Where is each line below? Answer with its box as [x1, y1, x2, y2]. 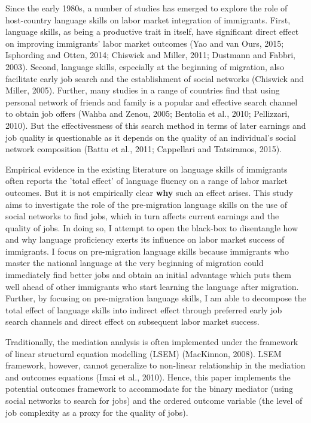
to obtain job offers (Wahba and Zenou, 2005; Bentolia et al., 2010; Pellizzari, [5, 107, 290, 120]
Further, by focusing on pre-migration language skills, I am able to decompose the [5, 292, 306, 304]
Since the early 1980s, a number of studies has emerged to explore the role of [5, 2, 288, 14]
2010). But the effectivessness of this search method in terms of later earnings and [5, 119, 306, 131]
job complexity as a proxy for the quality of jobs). [5, 406, 188, 418]
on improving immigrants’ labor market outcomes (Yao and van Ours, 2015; [5, 37, 284, 49]
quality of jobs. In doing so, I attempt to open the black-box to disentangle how [5, 221, 298, 234]
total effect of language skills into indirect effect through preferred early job [5, 303, 282, 316]
